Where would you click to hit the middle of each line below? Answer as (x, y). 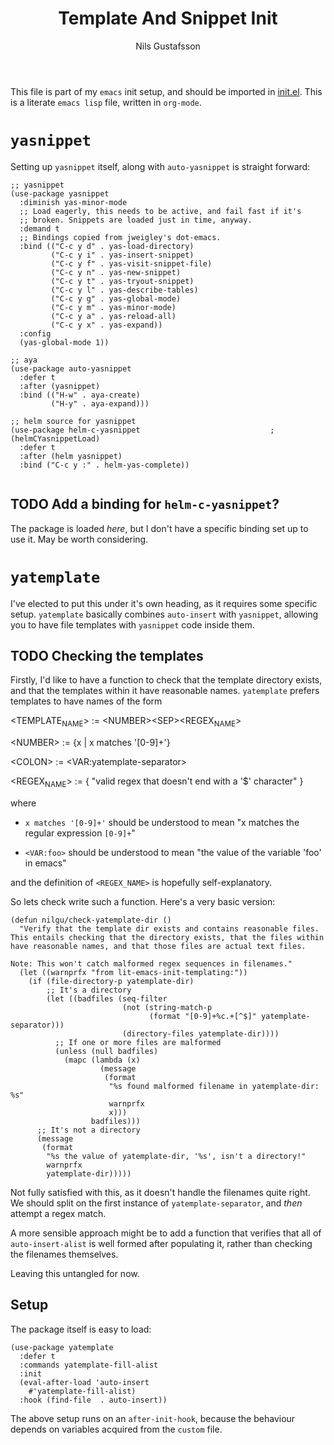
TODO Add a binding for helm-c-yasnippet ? (145, 504)
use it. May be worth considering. (79, 539)
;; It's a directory (89, 990)
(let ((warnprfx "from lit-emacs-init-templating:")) (133, 973)
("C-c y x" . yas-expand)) (106, 325)
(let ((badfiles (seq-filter (107, 999)
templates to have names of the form (86, 701)
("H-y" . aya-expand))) (100, 403)
